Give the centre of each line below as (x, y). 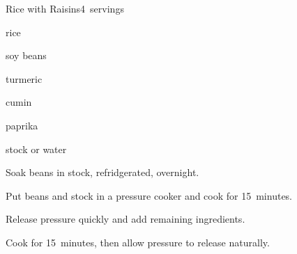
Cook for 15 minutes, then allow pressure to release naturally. (138, 242)
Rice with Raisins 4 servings (65, 8)
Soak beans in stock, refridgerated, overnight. (102, 172)
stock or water (36, 149)
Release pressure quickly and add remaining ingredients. (125, 219)
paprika (22, 125)
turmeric (24, 78)
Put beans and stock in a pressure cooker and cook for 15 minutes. (149, 195)
